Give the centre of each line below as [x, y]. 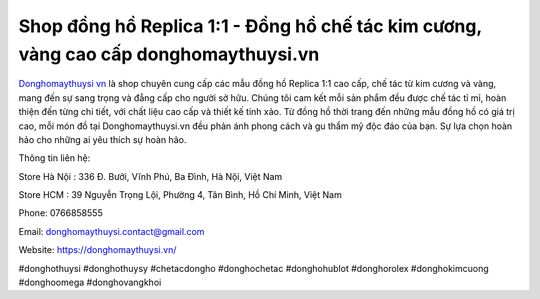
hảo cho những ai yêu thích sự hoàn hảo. [102, 139]
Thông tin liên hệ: [54, 158]
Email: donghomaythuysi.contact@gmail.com [111, 231]
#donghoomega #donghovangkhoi [90, 282]
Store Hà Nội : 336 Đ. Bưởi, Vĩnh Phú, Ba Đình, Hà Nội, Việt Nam [150, 176]
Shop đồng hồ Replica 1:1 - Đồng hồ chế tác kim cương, [250, 26]
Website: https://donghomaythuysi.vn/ [97, 250]
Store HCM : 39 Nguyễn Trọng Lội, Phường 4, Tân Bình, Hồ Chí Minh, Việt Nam [180, 195]
